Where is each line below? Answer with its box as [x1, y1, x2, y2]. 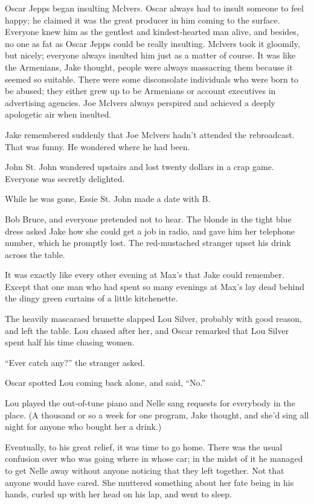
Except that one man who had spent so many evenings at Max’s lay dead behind [5, 280, 304, 292]
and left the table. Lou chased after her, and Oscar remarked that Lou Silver [5, 324, 289, 336]
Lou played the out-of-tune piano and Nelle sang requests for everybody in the [5, 397, 295, 409]
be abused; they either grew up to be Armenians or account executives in [5, 84, 276, 97]
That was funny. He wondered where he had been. [5, 140, 190, 153]
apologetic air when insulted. [5, 108, 112, 121]
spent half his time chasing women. [5, 336, 135, 348]
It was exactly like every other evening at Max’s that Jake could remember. [5, 268, 284, 281]
